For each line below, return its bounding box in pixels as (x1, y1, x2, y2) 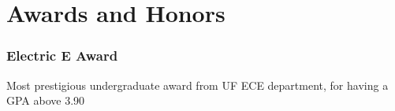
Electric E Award (6, 46, 118, 65)
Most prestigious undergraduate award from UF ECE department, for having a (6, 76, 389, 93)
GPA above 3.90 (6, 92, 85, 109)
